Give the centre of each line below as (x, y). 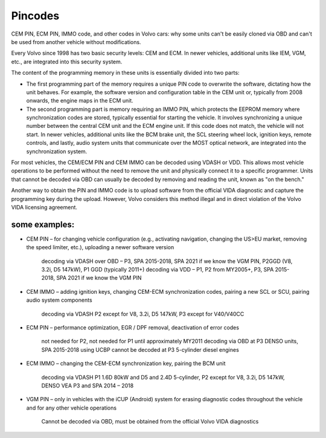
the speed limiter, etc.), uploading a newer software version (100, 247)
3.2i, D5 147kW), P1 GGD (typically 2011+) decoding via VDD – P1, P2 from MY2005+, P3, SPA (158, 270)
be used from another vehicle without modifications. (76, 42)
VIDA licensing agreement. (44, 207)
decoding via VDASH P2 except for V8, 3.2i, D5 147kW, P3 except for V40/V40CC (143, 314)
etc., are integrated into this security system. (67, 62)
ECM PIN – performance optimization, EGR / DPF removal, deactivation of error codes (133, 328)
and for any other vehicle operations (72, 408)
